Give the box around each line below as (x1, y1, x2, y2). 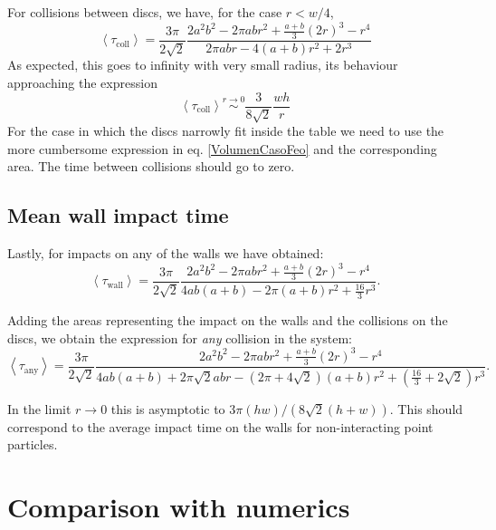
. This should (389, 399, 463, 418)
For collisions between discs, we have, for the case (7, 3, 282, 21)
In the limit (7, 399, 72, 418)
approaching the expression (7, 72, 157, 92)
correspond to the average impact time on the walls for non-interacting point (7, 417, 434, 436)
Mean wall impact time (7, 201, 229, 229)
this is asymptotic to (110, 399, 225, 418)
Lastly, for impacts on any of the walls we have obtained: (7, 243, 324, 262)
